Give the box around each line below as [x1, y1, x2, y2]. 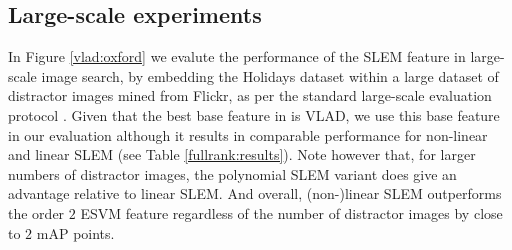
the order [8, 202, 65, 223]
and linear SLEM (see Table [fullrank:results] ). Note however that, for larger [8, 144, 476, 165]
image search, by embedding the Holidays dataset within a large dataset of [41, 65, 499, 86]
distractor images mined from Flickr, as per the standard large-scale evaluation [8, 85, 492, 106]
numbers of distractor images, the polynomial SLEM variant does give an [8, 163, 457, 184]
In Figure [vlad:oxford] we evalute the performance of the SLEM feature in [8, 46, 466, 67]
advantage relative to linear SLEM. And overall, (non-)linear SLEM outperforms [8, 183, 502, 204]
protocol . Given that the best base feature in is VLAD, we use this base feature [8, 104, 500, 125]
